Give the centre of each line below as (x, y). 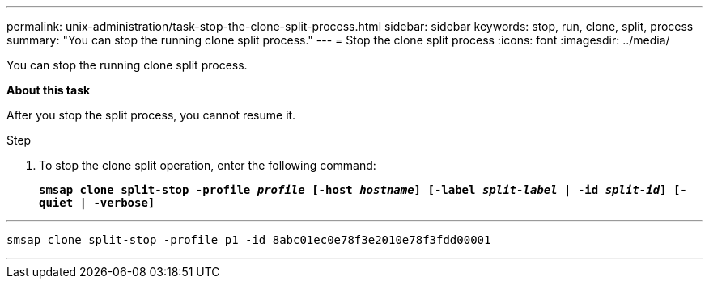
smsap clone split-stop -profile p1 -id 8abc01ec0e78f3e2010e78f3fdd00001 (249, 240)
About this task (49, 90)
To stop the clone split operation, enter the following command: (208, 165)
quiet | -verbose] (97, 203)
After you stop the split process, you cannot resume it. (151, 115)
